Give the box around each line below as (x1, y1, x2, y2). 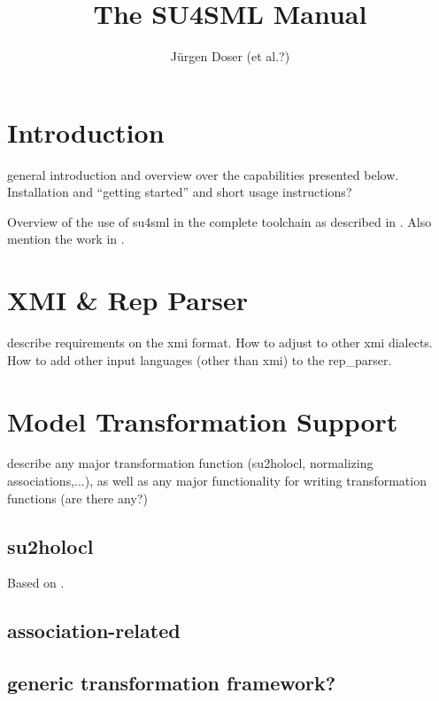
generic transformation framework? (7, 669, 336, 697)
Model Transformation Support (7, 402, 398, 439)
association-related (7, 617, 181, 644)
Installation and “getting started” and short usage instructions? (7, 183, 352, 201)
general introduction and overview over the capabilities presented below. (7, 165, 399, 183)
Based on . (7, 573, 65, 592)
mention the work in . (7, 230, 125, 248)
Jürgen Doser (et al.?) (170, 47, 290, 66)
